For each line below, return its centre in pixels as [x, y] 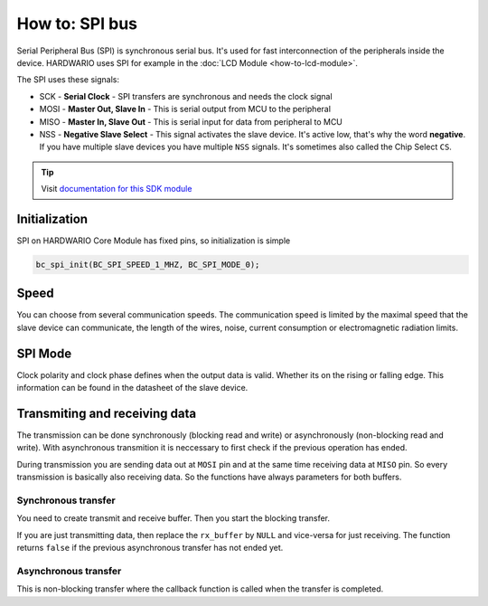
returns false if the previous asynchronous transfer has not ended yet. [150, 548]
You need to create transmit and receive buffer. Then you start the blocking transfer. [173, 518]
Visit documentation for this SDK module [117, 189]
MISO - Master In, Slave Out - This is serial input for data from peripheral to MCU [191, 121]
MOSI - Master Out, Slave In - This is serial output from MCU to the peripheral [185, 109]
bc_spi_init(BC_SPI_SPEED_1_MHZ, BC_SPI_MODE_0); [148, 264]
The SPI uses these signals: [68, 80]
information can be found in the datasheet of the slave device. [132, 388]
